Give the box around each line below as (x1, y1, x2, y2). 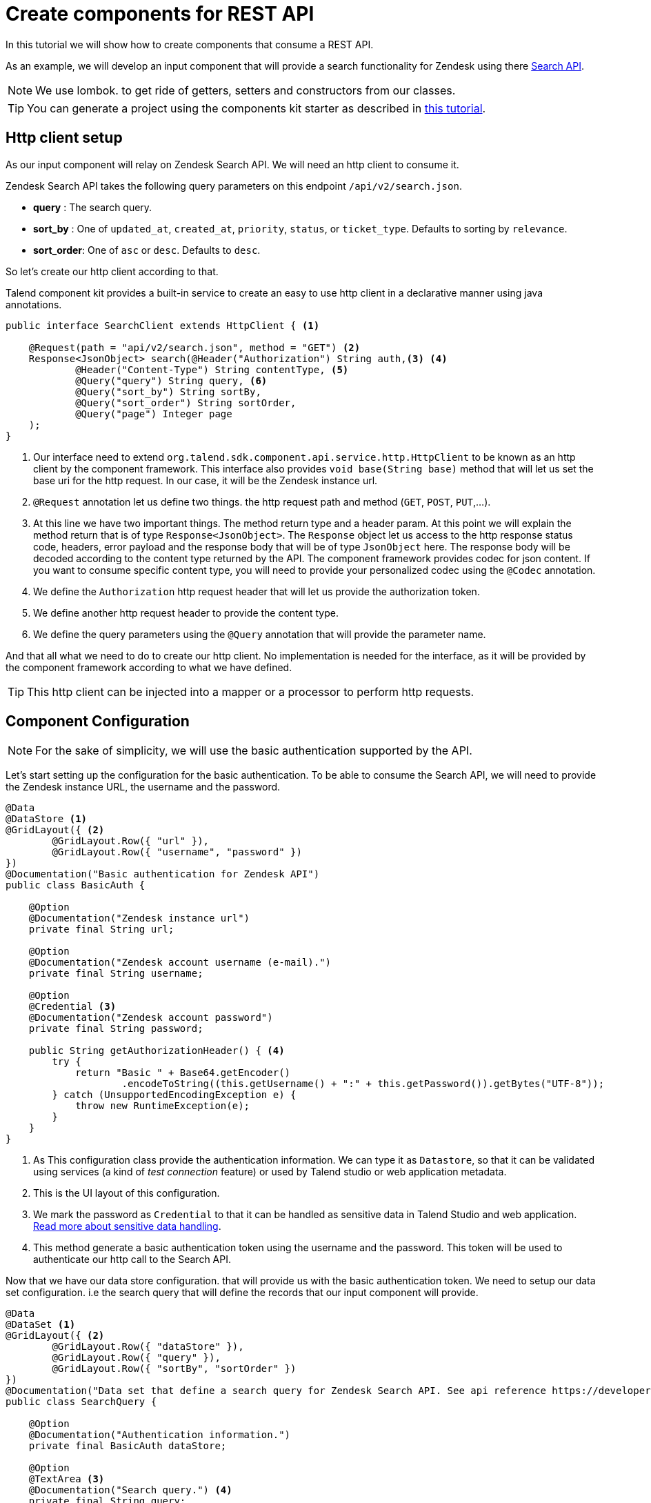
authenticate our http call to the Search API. (33, 1253, 232, 1266)
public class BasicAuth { (6, 879, 146, 891)
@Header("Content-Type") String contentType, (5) (75, 364, 349, 375)
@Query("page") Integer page (75, 408, 232, 419)
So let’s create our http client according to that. (6, 265, 219, 277)
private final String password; (28, 1023, 203, 1035)
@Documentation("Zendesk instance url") (28, 913, 250, 924)
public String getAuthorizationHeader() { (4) (28, 1045, 285, 1057)
